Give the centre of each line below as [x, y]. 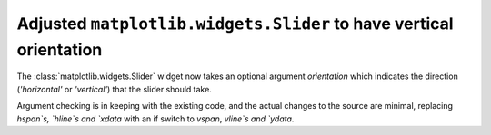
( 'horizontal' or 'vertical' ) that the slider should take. [115, 89]
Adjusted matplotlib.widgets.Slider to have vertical [235, 24]
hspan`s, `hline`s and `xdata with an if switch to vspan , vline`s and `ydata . [155, 119]
